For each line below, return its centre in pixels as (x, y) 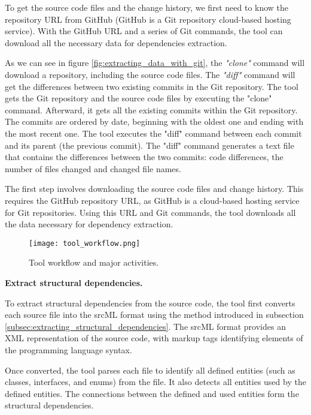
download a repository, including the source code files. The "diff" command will (150, 74)
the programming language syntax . (68, 349)
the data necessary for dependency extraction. (89, 224)
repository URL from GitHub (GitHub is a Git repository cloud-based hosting (148, 19)
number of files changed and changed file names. (93, 168)
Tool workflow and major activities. (94, 262)
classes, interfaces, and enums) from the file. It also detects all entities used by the (155, 382)
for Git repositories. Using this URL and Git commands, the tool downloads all (150, 212)
